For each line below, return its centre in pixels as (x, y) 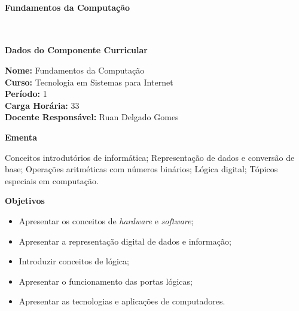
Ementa (21, 137)
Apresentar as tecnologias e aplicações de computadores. (122, 301)
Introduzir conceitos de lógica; (74, 261)
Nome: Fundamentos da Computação (75, 70)
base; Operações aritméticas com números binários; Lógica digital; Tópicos (141, 169)
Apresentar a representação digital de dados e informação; (125, 241)
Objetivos (25, 201)
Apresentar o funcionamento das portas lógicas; (106, 281)
